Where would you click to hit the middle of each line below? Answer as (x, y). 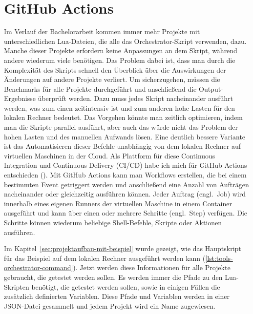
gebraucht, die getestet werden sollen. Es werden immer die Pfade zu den (113, 277)
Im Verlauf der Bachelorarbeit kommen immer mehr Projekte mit (102, 31)
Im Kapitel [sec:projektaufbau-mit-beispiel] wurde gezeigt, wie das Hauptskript (123, 248)
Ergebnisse (20, 98)
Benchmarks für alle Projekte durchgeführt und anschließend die (100, 88)
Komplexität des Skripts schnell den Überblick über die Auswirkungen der (115, 69)
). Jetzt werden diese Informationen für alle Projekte (152, 267)
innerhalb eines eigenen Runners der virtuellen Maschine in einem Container (118, 203)
